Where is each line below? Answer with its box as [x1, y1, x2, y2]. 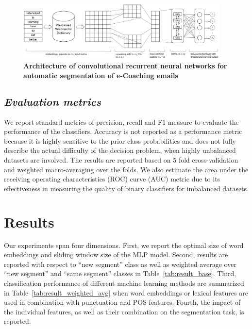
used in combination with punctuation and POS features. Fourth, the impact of [4, 297, 241, 307]
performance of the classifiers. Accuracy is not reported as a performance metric [4, 126, 242, 136]
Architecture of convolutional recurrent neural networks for [23, 61, 227, 71]
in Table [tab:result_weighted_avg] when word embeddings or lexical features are [4, 287, 248, 297]
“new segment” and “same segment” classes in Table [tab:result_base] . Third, [4, 268, 236, 279]
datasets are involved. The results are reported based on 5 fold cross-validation [4, 155, 238, 165]
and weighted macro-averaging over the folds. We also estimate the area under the [4, 164, 249, 174]
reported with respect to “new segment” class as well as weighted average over [4, 259, 236, 269]
